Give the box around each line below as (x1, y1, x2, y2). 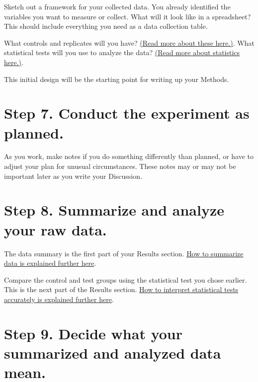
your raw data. (4, 219, 107, 239)
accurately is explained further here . (4, 294, 114, 304)
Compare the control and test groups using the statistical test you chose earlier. (4, 274, 247, 285)
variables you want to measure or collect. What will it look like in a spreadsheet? (4, 11, 251, 21)
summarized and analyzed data (4, 342, 221, 363)
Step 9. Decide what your (4, 323, 183, 343)
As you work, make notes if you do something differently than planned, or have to (4, 151, 254, 161)
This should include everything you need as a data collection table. (4, 21, 208, 31)
